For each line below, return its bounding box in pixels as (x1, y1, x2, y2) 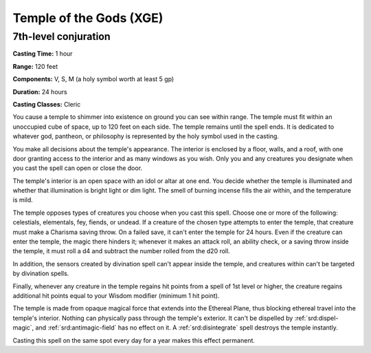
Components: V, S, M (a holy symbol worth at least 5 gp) (12, 75, 175, 83)
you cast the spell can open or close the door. (12, 164, 143, 172)
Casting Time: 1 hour (12, 50, 73, 58)
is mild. (12, 196, 34, 204)
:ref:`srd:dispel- (294, 314, 339, 322)
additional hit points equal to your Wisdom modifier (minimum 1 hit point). (12, 291, 220, 299)
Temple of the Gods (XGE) (12, 10, 164, 25)
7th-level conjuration (12, 30, 111, 43)
